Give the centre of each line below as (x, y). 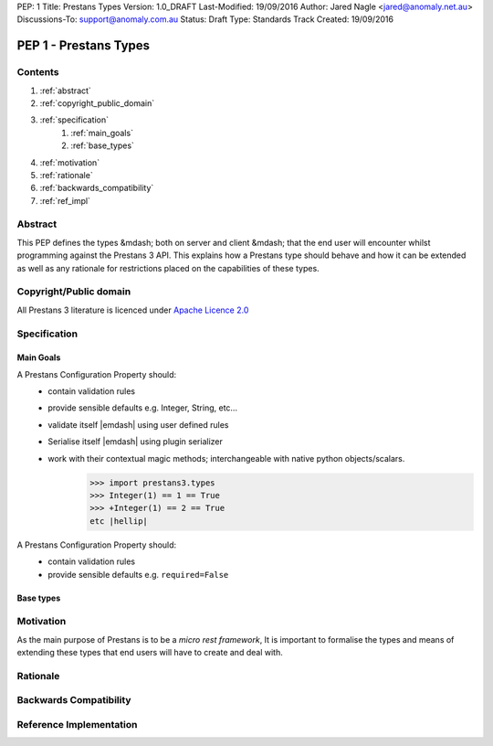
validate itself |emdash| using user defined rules (138, 424)
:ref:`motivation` (70, 162)
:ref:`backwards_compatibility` (97, 188)
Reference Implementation (77, 724)
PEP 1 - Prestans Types (84, 46)
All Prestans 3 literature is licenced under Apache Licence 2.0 (133, 310)
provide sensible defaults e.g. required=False (138, 574)
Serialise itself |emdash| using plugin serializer (135, 442)
